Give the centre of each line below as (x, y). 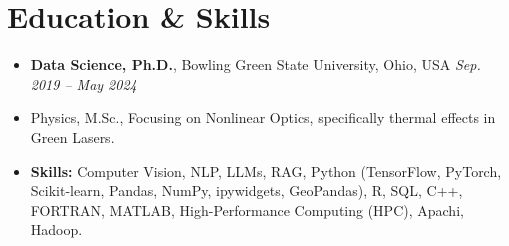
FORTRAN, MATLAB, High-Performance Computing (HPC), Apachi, (247, 209)
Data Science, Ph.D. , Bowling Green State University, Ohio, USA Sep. (255, 64)
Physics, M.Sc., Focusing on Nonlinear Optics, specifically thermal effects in (263, 117)
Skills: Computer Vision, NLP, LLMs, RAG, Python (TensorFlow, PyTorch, (266, 170)
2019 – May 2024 (83, 83)
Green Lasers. (72, 136)
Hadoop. (56, 229)
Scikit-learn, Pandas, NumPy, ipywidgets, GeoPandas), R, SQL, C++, (246, 190)
